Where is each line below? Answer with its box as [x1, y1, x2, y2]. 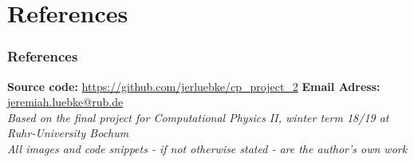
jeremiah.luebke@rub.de [7, 93, 124, 110]
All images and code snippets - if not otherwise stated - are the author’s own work [7, 140, 408, 156]
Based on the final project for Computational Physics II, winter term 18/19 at [7, 109, 389, 125]
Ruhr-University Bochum [7, 124, 129, 141]
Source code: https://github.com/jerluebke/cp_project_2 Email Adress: [7, 77, 380, 94]
